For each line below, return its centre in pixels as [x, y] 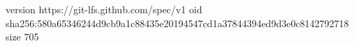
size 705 [22, 37]
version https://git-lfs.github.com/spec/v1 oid [104, 9]
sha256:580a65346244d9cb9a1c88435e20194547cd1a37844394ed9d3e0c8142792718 [177, 23]
